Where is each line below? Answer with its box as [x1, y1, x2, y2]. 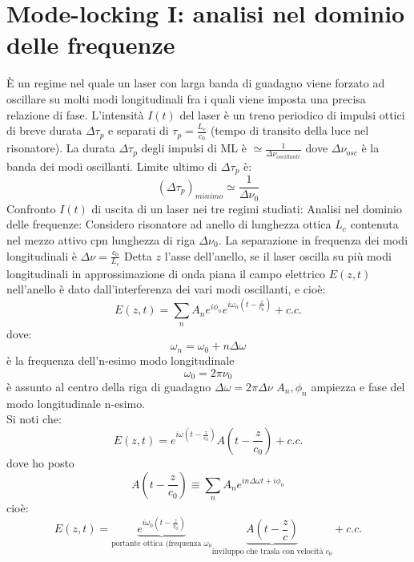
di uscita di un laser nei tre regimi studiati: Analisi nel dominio [91, 200, 402, 216]
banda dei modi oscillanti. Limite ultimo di [6, 157, 218, 174]
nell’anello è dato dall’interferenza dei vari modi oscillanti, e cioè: [6, 281, 326, 297]
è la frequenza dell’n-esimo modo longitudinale [6, 351, 235, 368]
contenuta [350, 216, 399, 232]
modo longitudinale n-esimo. [6, 394, 146, 411]
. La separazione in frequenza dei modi [218, 231, 408, 248]
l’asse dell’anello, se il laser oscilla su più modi [164, 247, 392, 264]
